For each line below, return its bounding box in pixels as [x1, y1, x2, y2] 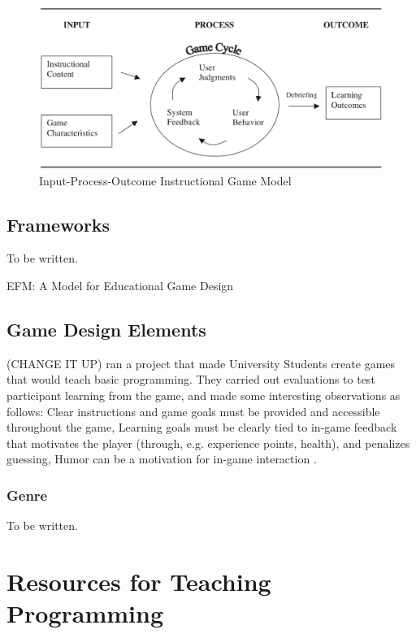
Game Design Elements [6, 316, 206, 341]
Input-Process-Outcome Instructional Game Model [39, 172, 292, 189]
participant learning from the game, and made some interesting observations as [6, 386, 401, 403]
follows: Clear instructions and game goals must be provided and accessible [6, 402, 380, 419]
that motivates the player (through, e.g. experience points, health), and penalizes [6, 434, 410, 451]
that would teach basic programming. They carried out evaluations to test [6, 371, 375, 388]
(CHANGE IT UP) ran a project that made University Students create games [6, 354, 396, 371]
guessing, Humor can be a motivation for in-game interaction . [6, 450, 317, 467]
